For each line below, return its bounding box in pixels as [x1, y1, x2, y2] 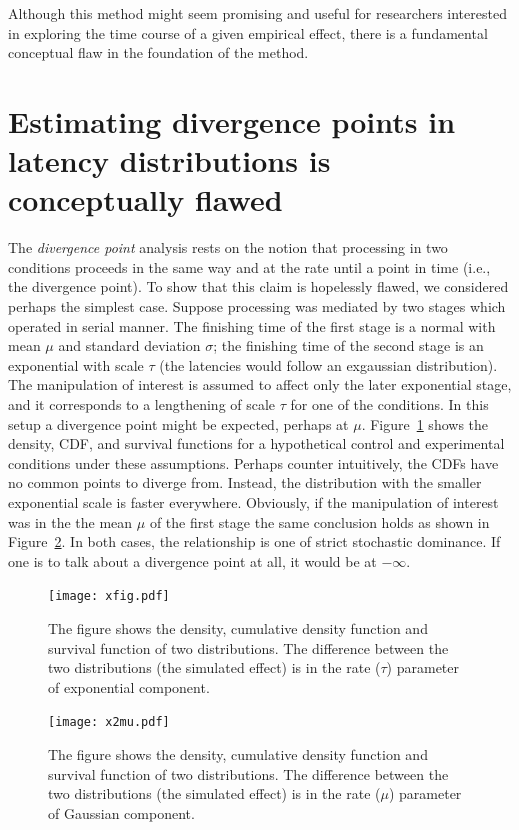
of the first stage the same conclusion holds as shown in [149, 511, 490, 532]
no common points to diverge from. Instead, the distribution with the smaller [8, 472, 482, 493]
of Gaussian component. [48, 802, 195, 823]
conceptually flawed [8, 179, 283, 220]
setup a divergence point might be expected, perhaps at [8, 413, 349, 434]
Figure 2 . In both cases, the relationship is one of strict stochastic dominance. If [8, 531, 501, 552]
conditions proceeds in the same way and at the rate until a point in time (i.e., [8, 256, 491, 277]
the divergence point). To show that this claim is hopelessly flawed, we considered [8, 276, 509, 297]
